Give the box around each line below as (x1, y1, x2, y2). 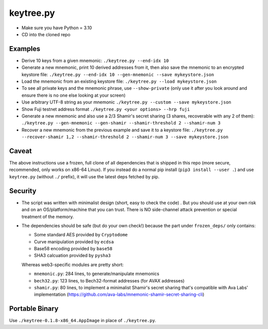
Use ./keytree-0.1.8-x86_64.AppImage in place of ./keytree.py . (9, 318, 156, 324)
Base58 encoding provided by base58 (34, 246, 113, 252)
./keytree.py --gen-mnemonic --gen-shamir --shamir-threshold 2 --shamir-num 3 (21, 120, 221, 126)
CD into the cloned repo (21, 31, 70, 37)
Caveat (9, 147, 32, 155)
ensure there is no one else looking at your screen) (21, 92, 126, 98)
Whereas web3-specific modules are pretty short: (21, 262, 124, 268)
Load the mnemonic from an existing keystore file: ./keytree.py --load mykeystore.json (21, 78, 217, 84)
